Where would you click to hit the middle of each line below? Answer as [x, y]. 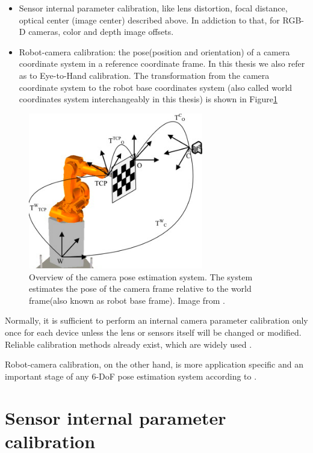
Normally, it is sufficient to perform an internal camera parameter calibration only [156, 320]
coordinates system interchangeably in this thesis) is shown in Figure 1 [148, 99]
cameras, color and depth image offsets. [101, 32]
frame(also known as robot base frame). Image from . [127, 300]
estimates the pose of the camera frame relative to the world [140, 288]
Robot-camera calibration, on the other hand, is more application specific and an [154, 364]
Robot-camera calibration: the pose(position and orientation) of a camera [154, 51]
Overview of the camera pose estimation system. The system [141, 276]
